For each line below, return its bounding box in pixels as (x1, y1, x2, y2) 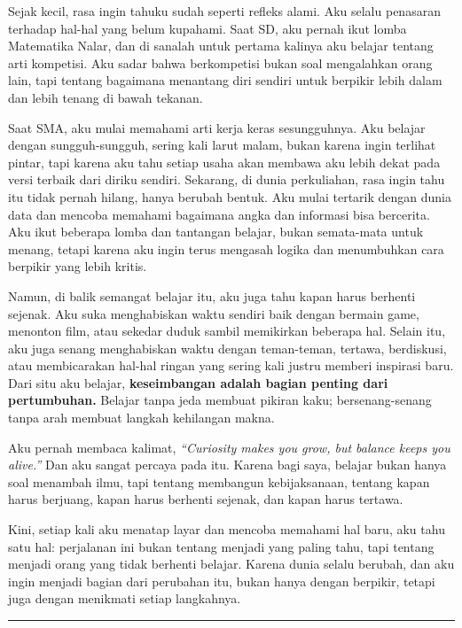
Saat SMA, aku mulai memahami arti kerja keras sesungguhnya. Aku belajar (8, 118, 426, 136)
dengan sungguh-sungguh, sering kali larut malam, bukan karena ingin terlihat (8, 136, 436, 154)
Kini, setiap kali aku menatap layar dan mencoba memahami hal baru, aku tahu (8, 520, 445, 539)
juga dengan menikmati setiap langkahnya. (8, 589, 241, 608)
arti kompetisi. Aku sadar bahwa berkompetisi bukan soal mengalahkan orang (8, 53, 433, 72)
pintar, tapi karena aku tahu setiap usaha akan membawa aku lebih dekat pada (8, 152, 441, 171)
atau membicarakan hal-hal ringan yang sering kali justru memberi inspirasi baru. (8, 356, 454, 375)
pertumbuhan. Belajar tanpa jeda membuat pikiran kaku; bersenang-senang (8, 391, 432, 409)
